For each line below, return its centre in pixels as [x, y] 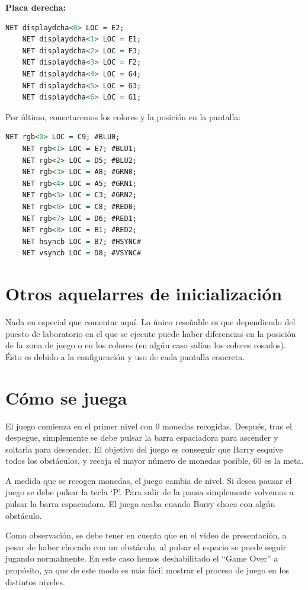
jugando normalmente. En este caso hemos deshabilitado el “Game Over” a [142, 558]
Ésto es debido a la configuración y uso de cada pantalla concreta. [125, 356]
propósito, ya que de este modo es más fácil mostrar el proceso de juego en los [147, 570]
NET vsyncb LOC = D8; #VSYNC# [82, 253]
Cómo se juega [66, 397]
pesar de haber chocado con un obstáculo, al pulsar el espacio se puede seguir [146, 546]
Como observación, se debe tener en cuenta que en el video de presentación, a [146, 535]
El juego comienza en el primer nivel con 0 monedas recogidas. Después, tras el [149, 426]
